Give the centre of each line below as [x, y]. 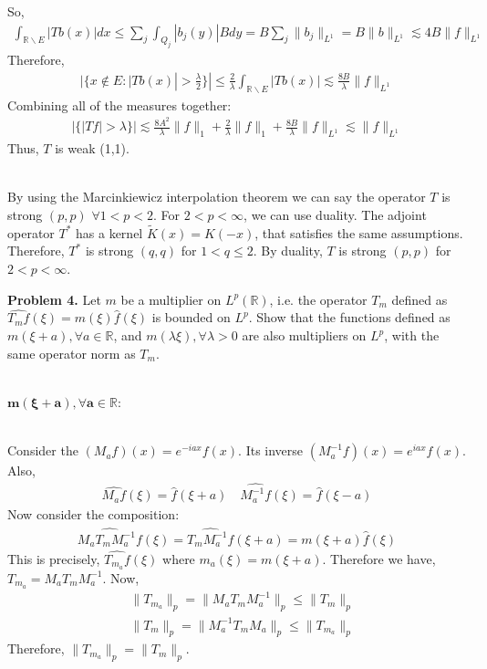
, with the [412, 335]
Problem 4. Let [54, 299]
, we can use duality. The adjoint [335, 215]
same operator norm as [72, 353]
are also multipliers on [304, 335]
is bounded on [191, 317]
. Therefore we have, [379, 558]
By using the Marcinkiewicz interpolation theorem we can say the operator [217, 197]
